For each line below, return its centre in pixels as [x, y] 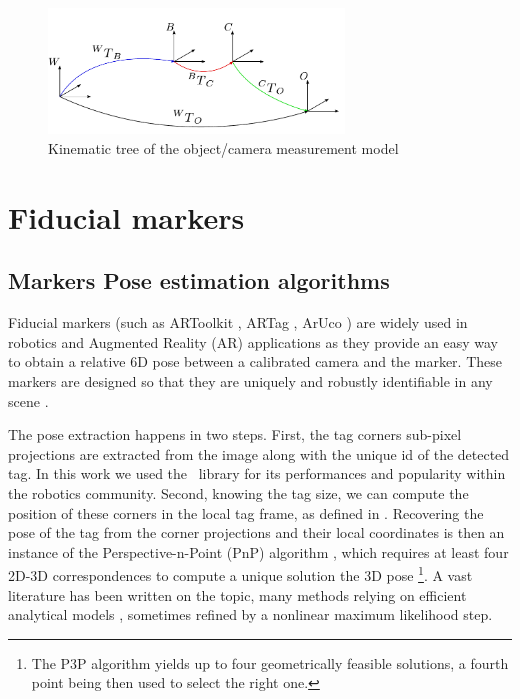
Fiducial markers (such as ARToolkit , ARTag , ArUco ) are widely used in [238, 322]
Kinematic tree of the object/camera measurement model [223, 148]
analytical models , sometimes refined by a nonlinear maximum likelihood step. [250, 614]
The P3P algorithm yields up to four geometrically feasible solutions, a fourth [270, 662]
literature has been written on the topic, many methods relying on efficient [237, 594]
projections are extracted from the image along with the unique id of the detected [259, 453]
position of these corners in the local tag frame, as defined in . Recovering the [246, 512]
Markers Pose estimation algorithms [199, 280]
